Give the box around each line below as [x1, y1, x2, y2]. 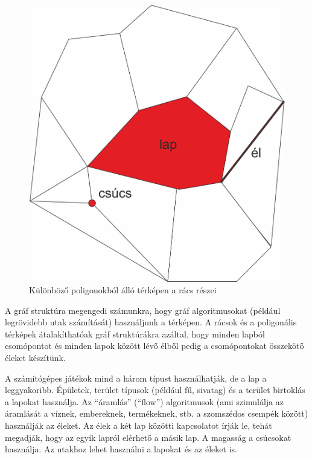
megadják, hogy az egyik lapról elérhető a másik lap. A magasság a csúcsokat [5, 431, 291, 443]
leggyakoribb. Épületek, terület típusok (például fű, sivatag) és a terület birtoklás [5, 383, 305, 396]
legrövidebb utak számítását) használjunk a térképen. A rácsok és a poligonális [5, 316, 297, 328]
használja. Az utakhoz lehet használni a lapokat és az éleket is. [5, 443, 237, 455]
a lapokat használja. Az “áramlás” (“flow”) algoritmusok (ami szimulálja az [5, 395, 284, 408]
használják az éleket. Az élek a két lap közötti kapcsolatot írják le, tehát [5, 419, 272, 432]
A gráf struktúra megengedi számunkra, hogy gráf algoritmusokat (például [5, 304, 281, 316]
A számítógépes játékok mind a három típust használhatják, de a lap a [5, 371, 267, 384]
